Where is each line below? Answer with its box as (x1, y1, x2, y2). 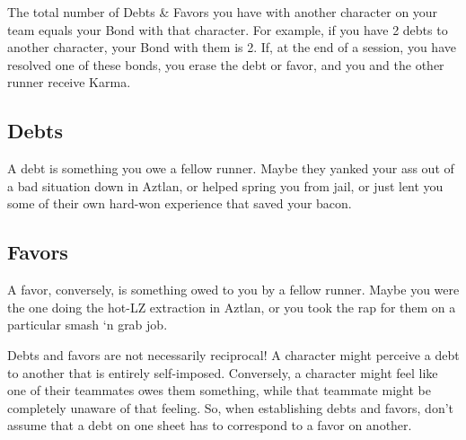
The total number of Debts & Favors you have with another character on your (7, 3, 438, 21)
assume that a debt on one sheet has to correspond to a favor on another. (7, 416, 412, 435)
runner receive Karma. (7, 73, 131, 92)
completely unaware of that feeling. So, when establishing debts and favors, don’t (7, 398, 454, 417)
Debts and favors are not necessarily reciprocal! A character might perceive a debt (7, 345, 460, 364)
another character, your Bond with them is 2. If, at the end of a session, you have (7, 38, 456, 57)
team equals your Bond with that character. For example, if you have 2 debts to (7, 20, 448, 39)
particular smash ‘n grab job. (7, 315, 168, 334)
